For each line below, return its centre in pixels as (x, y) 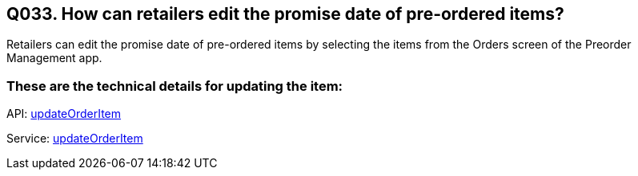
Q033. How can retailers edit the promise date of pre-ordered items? (285, 14)
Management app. (54, 58)
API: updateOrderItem (64, 114)
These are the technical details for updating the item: (175, 86)
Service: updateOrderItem (75, 139)
